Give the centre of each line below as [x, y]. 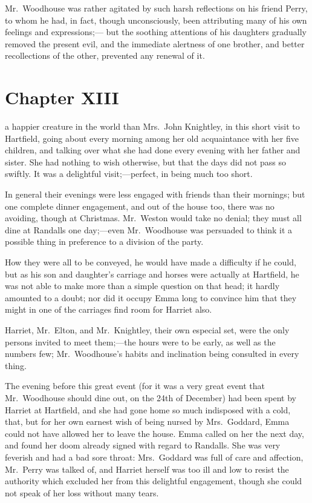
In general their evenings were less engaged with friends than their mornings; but [155, 194]
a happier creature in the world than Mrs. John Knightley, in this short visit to [152, 126]
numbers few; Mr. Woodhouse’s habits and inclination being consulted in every [152, 354]
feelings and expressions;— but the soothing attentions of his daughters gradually [156, 32]
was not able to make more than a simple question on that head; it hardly [142, 286]
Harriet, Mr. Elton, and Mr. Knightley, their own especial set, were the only [147, 330]
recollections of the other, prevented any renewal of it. [105, 55]
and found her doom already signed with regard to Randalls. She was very [143, 445]
